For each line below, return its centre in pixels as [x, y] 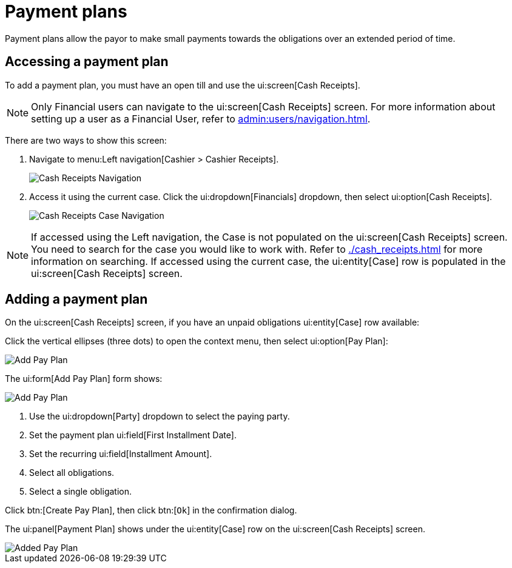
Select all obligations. [72, 473]
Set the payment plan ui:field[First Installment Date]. [133, 435]
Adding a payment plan [76, 299]
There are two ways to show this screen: [86, 140]
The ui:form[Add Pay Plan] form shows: [84, 379]
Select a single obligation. [81, 492]
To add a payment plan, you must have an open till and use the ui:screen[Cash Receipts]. [183, 85]
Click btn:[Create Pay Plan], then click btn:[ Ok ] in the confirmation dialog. [151, 510]
